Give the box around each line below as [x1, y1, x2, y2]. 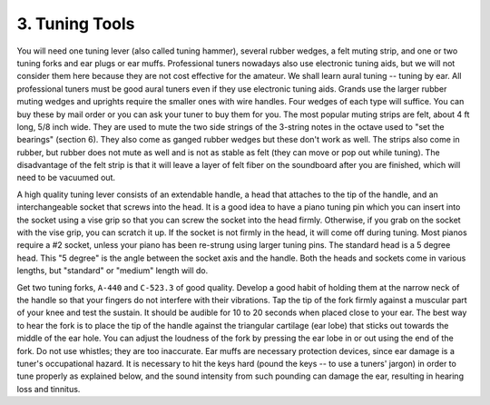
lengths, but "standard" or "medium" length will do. [16, 265, 209, 276]
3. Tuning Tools [16, 14, 135, 34]
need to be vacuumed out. [16, 173, 115, 183]
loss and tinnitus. [16, 383, 81, 394]
